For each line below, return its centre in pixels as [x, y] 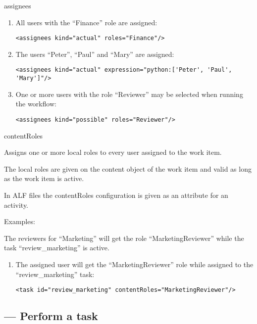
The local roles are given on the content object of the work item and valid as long [128, 168]
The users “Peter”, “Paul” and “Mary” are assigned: [95, 54]
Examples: [20, 221]
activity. [16, 205]
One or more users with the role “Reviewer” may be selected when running [129, 94]
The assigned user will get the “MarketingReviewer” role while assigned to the [134, 264]
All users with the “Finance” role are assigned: [86, 22]
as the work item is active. [44, 178]
